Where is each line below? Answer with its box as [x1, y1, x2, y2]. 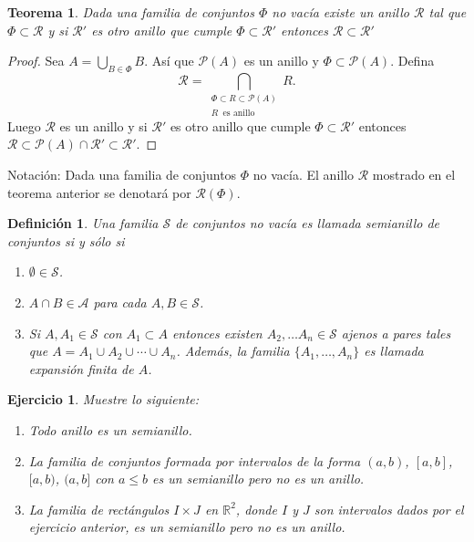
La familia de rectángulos [28, 499, 170, 518]
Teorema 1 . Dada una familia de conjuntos [7, 3, 254, 21]
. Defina [390, 51, 435, 70]
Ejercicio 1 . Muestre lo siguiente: [7, 390, 200, 409]
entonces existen [171, 323, 263, 342]
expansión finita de [28, 359, 134, 378]
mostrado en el [372, 165, 456, 183]
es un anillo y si [59, 116, 148, 135]
